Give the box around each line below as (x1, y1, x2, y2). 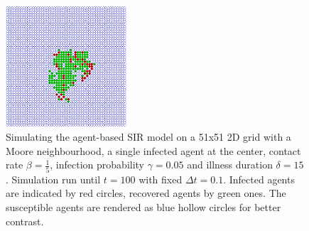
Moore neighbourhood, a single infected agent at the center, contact (6, 143, 301, 158)
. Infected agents (223, 171, 295, 186)
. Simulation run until (6, 171, 101, 186)
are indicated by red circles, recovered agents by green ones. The (6, 186, 286, 200)
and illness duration (187, 157, 273, 172)
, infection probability (50, 157, 145, 172)
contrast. (6, 213, 44, 228)
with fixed (139, 171, 183, 186)
